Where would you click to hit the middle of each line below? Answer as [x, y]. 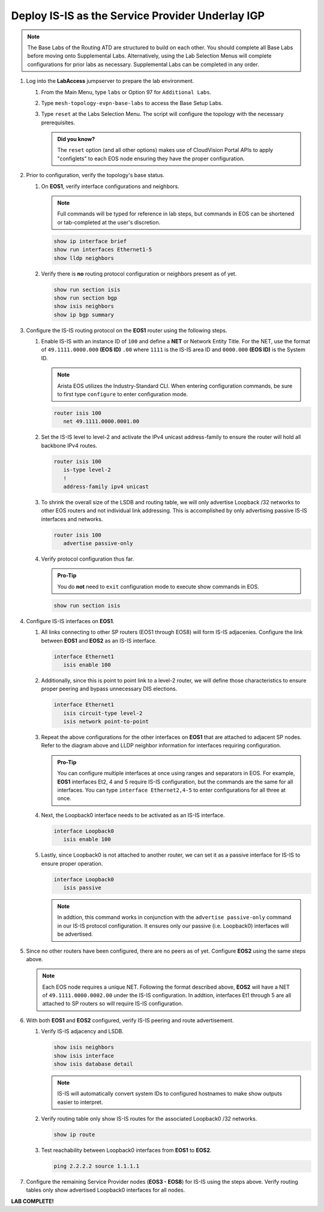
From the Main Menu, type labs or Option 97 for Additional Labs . [126, 92]
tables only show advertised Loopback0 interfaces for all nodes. [106, 1190]
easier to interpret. [80, 1102]
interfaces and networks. [72, 519]
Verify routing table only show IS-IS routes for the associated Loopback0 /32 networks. [149, 1119]
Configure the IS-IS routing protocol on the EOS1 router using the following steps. [127, 330]
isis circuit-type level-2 [103, 713]
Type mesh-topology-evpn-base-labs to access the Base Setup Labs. [132, 103]
